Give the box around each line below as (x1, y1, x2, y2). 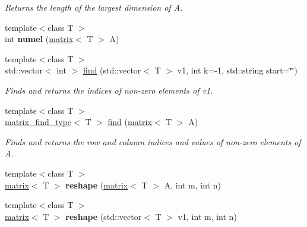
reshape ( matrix (65, 178, 128, 191)
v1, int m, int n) (178, 210, 237, 222)
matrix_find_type (5, 116, 72, 128)
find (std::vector (83, 64, 141, 76)
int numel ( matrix (5, 33, 74, 45)
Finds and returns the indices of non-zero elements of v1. (5, 84, 213, 96)
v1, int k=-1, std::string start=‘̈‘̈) (177, 64, 297, 76)
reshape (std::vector (65, 210, 142, 222)
